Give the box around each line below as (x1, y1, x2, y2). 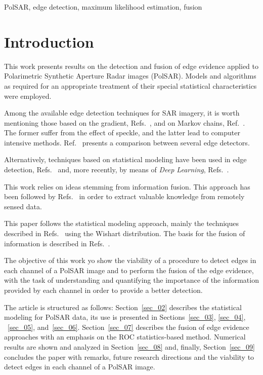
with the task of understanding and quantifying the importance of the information (4, 275, 259, 285)
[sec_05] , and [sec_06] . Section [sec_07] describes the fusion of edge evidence (8, 321, 249, 332)
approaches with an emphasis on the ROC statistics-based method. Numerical (4, 331, 246, 342)
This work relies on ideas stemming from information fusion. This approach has (4, 181, 250, 192)
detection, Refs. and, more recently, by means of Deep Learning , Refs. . (4, 164, 229, 175)
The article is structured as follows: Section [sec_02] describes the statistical (4, 302, 242, 312)
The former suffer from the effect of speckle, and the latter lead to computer (4, 127, 240, 138)
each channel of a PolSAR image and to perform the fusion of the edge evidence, (4, 265, 254, 275)
